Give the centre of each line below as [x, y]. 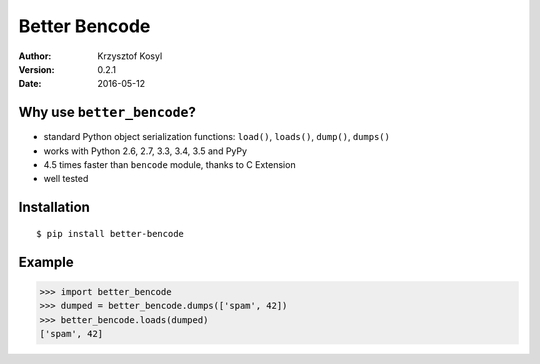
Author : [35, 56]
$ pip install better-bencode [110, 233]
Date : [30, 84]
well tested [66, 179]
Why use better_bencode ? [107, 112]
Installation [54, 207]
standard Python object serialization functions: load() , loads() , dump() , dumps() [216, 137]
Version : [36, 69]
